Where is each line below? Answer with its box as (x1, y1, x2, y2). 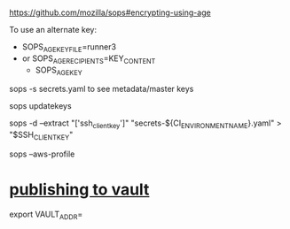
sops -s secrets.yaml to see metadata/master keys (9, 84, 194, 95)
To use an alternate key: (9, 25, 98, 34)
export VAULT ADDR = (9, 209, 83, 221)
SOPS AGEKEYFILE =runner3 (21, 42, 117, 54)
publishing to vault (9, 179, 150, 200)
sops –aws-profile (9, 149, 75, 159)
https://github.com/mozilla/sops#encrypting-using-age (9, 7, 211, 18)
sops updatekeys (9, 101, 73, 111)
